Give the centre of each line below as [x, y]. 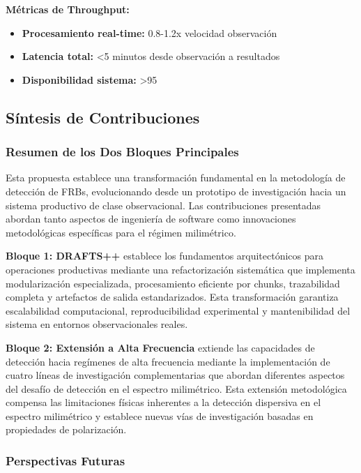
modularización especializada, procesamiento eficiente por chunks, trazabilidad [173, 283]
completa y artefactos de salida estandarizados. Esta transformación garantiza [172, 297]
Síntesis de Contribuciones [103, 117]
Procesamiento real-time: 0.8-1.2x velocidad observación [149, 32]
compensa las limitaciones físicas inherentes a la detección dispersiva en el [163, 402]
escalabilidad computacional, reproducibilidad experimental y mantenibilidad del [178, 310]
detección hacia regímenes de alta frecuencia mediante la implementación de [168, 361]
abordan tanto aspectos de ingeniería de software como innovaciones [151, 219]
